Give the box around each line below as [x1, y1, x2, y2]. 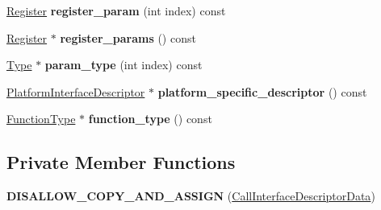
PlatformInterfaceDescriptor [6, 83, 145, 100]
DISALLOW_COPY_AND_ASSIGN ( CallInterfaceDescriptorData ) [6, 187, 375, 204]
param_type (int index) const [44, 56, 203, 73]
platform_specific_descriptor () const [157, 83, 367, 100]
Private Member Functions [6, 150, 236, 175]
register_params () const [60, 29, 196, 46]
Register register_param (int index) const [6, 2, 226, 19]
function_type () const [88, 110, 212, 127]
